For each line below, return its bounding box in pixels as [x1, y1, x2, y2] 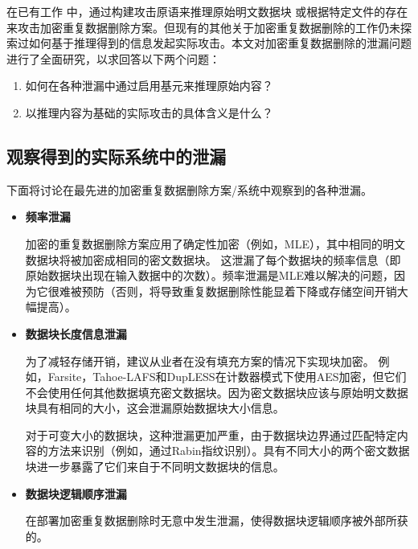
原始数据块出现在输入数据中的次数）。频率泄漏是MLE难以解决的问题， [25, 267, 394, 284]
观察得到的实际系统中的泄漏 [6, 143, 226, 168]
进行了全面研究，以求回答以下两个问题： [6, 50, 220, 67]
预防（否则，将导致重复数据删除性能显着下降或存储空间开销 [81, 282, 397, 299]
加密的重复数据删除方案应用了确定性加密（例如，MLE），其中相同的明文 [25, 235, 405, 252]
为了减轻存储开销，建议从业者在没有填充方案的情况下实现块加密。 [25, 352, 375, 369]
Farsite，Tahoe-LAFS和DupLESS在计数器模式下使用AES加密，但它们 [47, 368, 407, 385]
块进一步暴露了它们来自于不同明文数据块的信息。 [25, 458, 285, 475]
